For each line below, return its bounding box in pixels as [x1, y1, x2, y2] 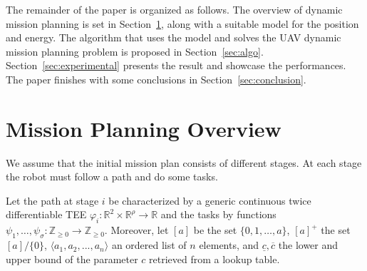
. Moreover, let [104, 223, 169, 237]
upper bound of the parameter [6, 251, 138, 266]
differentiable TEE [6, 207, 87, 222]
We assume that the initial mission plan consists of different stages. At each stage [6, 155, 362, 170]
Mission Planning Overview [6, 113, 281, 143]
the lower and [278, 237, 338, 252]
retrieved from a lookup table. [149, 251, 280, 266]
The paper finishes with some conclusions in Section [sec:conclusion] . [6, 71, 306, 86]
